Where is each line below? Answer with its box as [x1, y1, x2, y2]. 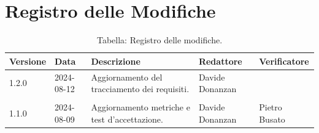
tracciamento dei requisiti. [91, 82, 190, 95]
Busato [259, 112, 285, 125]
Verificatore [259, 54, 309, 67]
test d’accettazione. [91, 112, 163, 125]
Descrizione [91, 54, 140, 67]
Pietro [259, 101, 282, 113]
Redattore [198, 54, 242, 67]
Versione [9, 54, 47, 67]
